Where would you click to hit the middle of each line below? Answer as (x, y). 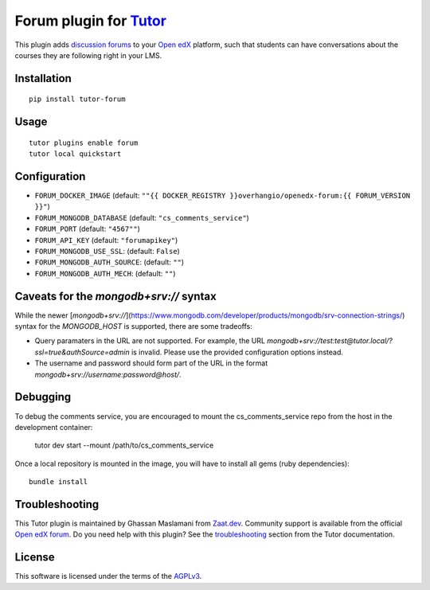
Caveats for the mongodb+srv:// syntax (115, 296)
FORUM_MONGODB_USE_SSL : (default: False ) (107, 251)
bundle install (59, 482)
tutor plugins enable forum (84, 143)
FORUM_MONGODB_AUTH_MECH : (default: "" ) (105, 273)
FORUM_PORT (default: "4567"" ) (88, 229)
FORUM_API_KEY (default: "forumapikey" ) (106, 240)
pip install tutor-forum (77, 99)
